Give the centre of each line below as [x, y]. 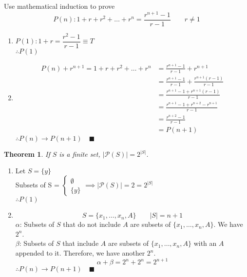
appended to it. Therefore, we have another [80, 253]
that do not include [92, 224]
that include [81, 243]
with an [205, 243]
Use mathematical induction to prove [59, 6]
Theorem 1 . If [27, 154]
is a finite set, [80, 154]
